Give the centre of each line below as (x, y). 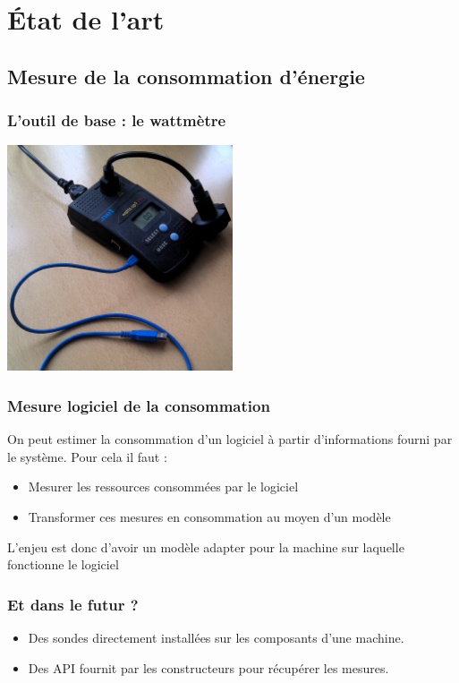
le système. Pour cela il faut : (87, 456)
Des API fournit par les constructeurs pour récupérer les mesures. (208, 667)
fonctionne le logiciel (63, 564)
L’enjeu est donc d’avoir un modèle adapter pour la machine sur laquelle (206, 546)
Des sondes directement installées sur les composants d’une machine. (216, 637)
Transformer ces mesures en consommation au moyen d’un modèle (209, 516)
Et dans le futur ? (73, 604)
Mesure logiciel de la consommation (139, 405)
